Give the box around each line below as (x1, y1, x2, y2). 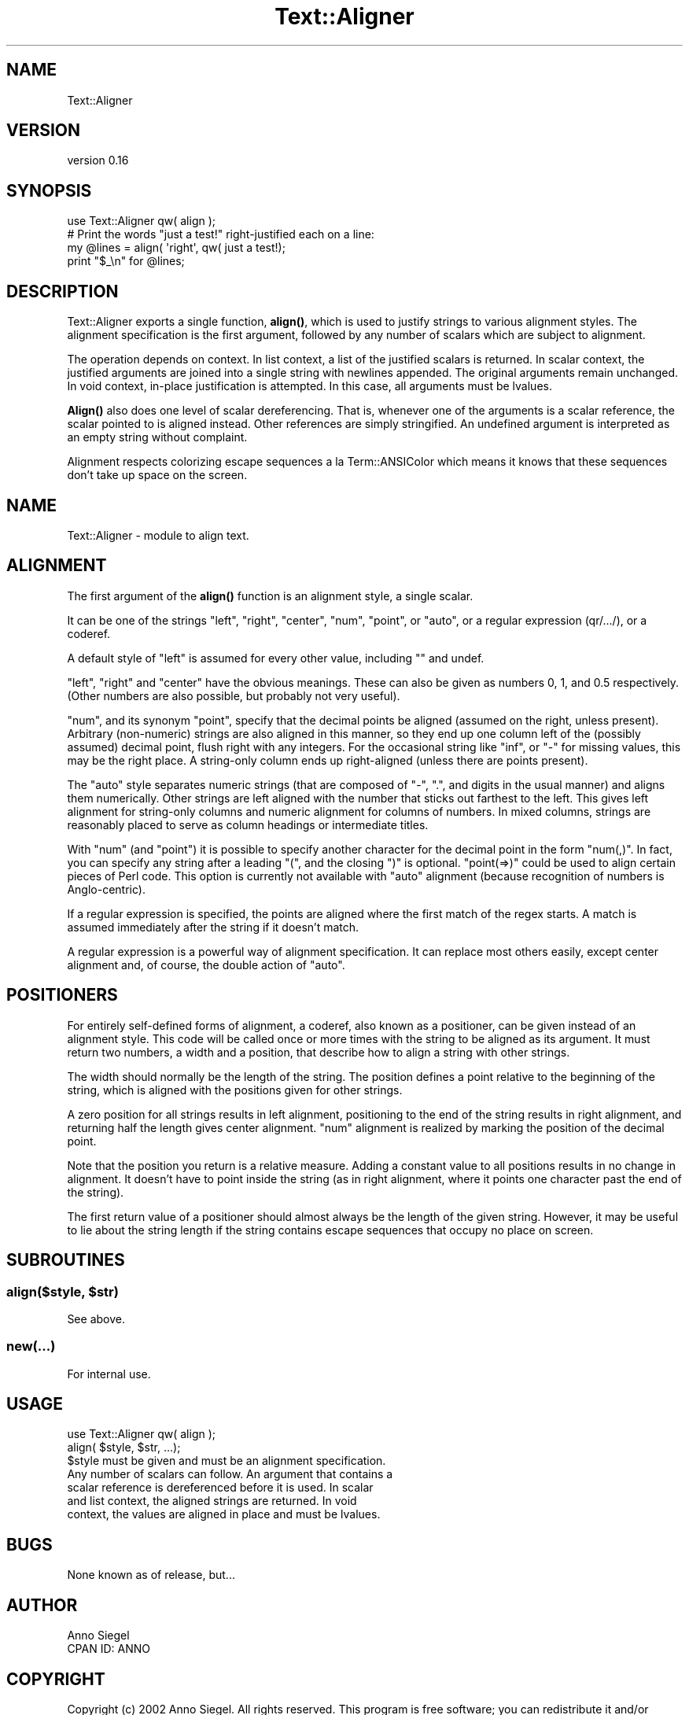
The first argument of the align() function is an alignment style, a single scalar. (67, 588, 473, 603)
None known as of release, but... (67, 1568, 235, 1582)
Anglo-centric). (67, 882, 146, 896)
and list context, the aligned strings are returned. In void (67, 1494, 357, 1508)
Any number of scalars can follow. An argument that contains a (67, 1467, 393, 1481)
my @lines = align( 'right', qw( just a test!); (67, 241, 286, 255)
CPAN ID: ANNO (67, 1642, 150, 1656)
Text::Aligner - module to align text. (67, 528, 249, 542)
